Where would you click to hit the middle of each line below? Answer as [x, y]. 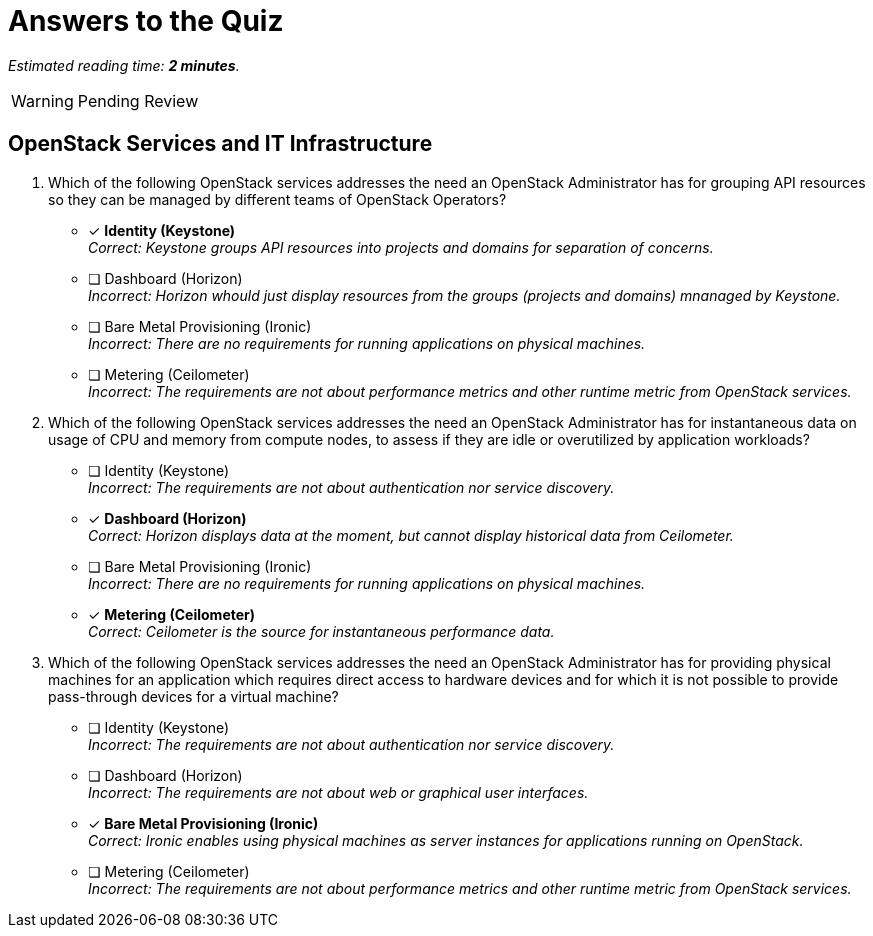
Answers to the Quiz [146, 21]
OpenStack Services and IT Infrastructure [220, 144]
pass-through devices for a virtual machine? [193, 696]
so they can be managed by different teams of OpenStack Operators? [277, 199]
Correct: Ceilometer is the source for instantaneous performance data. [321, 631]
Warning [42, 100]
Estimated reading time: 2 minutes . [124, 65]
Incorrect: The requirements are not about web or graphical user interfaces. [338, 792]
